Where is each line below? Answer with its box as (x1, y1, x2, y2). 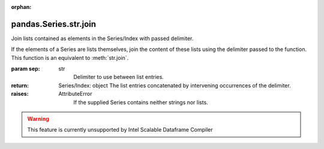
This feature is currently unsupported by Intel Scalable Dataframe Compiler (27, 126, 213, 133)
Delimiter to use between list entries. (73, 74, 164, 81)
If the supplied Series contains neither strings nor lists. (73, 99, 208, 106)
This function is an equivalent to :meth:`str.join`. (11, 54, 129, 61)
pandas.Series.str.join (11, 19, 96, 29)
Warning (27, 115, 49, 123)
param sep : (11, 65, 40, 72)
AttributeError (58, 90, 92, 98)
